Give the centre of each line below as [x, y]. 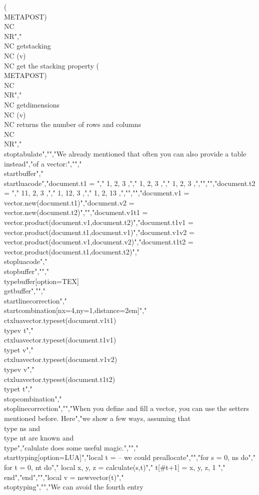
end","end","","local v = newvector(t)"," [64, 477]
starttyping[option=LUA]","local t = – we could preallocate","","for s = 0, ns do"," [130, 457]
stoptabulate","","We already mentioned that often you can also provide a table [125, 153]
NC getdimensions [32, 104]
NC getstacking [27, 46]
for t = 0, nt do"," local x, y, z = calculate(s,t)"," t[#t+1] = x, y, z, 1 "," [115, 467]
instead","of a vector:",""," [43, 163]
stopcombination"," [33, 398]
